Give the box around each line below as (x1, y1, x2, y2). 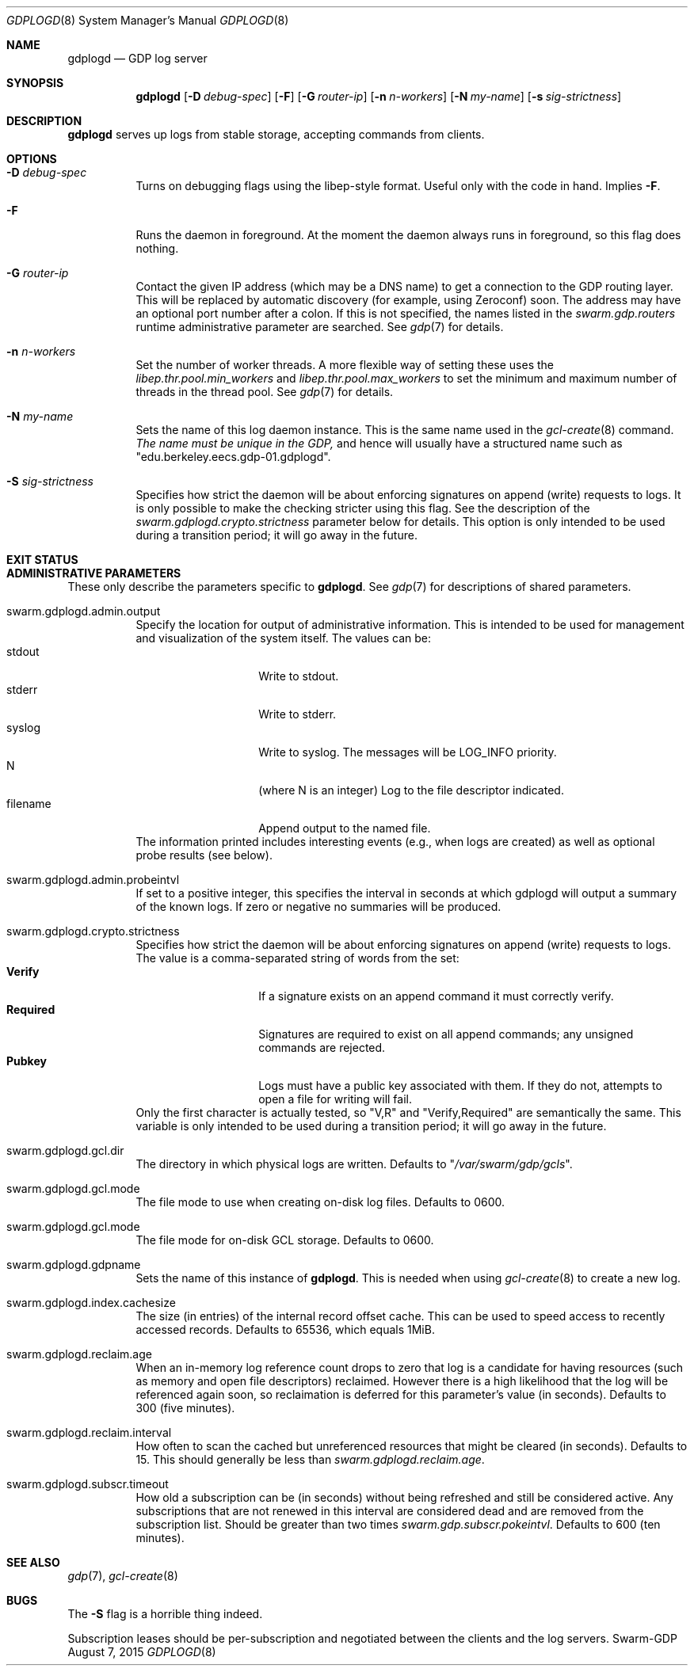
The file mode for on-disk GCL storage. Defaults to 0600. (135, 1233, 434, 1247)
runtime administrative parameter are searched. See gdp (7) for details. (135, 320, 504, 333)
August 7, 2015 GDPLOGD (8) (67, 1645, 216, 1659)
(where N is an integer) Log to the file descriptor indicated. (258, 783, 564, 797)
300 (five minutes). (135, 1401, 235, 1415)
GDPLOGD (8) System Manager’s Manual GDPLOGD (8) (6, 13, 289, 27)
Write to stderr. (258, 707, 337, 721)
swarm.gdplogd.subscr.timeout (6, 1477, 169, 1491)
